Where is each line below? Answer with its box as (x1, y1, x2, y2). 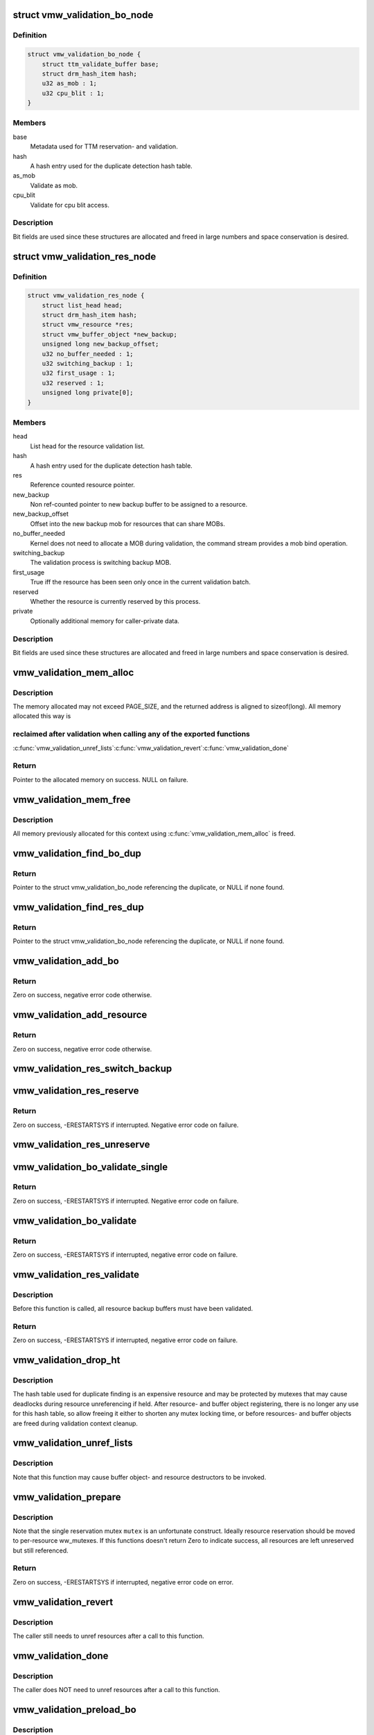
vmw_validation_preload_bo (12, 1704, 136, 1716)
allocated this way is (12, 712, 71, 720)
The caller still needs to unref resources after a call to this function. (12, 1632, 204, 1641)
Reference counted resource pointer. (30, 481, 135, 489)
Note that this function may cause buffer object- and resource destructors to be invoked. (12, 1473, 267, 1481)
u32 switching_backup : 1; (42, 359, 134, 368)
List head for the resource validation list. (30, 441, 145, 450)
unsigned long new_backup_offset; (42, 340, 159, 348)
